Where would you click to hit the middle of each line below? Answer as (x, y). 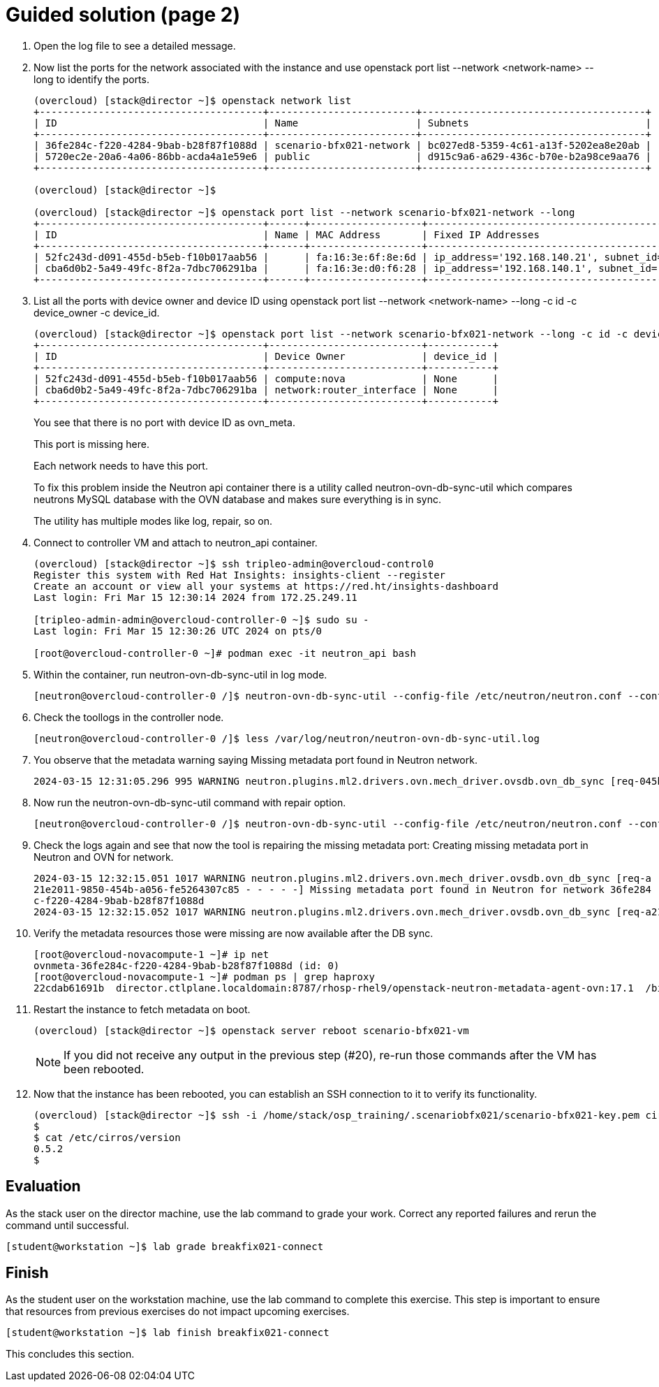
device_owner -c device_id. (97, 312)
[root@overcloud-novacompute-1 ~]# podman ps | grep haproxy (204, 976)
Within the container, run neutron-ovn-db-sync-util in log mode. (180, 674)
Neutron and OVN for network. (104, 857)
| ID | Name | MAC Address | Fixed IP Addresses (287, 234)
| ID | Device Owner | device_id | (266, 356)
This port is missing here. (92, 444)
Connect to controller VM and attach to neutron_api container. (176, 542)
